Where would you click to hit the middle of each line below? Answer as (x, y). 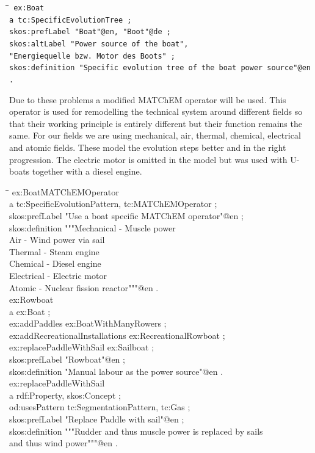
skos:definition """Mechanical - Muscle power (92, 227)
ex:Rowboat (31, 299)
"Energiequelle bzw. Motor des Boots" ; (92, 56)
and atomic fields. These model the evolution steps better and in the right (148, 147)
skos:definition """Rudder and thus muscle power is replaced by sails (136, 431)
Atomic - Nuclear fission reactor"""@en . (84, 287)
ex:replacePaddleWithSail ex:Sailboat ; (82, 347)
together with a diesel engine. (87, 171)
